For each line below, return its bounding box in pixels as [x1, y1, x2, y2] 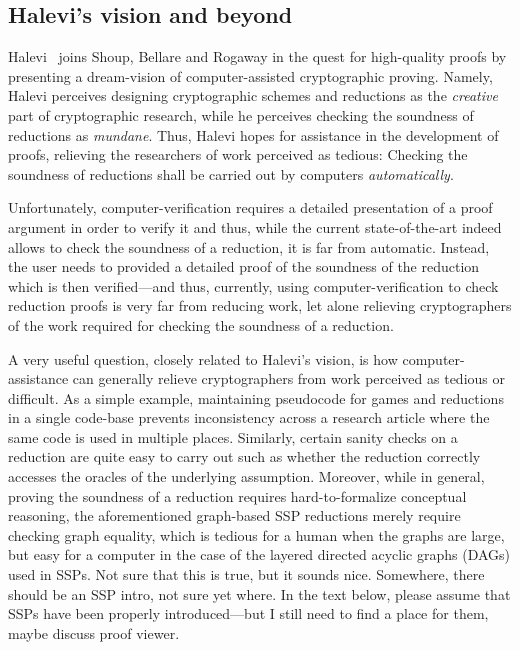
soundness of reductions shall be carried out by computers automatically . [8, 163, 454, 184]
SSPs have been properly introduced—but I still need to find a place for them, [8, 603, 489, 624]
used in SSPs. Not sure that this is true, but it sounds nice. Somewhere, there [8, 564, 485, 585]
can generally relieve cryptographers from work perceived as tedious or [72, 368, 505, 389]
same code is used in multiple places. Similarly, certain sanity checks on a [8, 426, 458, 447]
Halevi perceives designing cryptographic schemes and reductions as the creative [8, 85, 498, 106]
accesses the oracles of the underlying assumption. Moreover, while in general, [8, 466, 485, 487]
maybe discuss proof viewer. [8, 622, 180, 643]
